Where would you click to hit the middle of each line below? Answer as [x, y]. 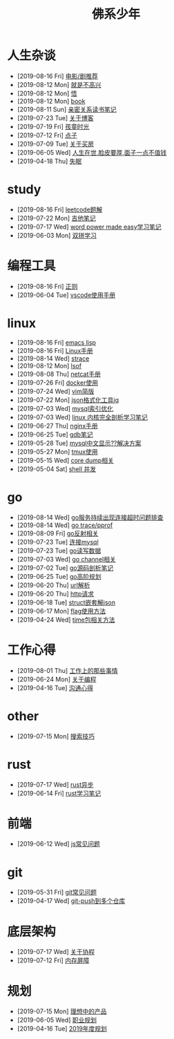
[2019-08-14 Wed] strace [53, 358]
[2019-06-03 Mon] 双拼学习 [57, 235]
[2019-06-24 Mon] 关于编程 [57, 679]
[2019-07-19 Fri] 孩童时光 [53, 126]
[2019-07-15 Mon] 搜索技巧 [56, 736]
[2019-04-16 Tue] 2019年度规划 [62, 1029]
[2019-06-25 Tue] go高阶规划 [59, 576]
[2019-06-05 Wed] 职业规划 [57, 1020]
